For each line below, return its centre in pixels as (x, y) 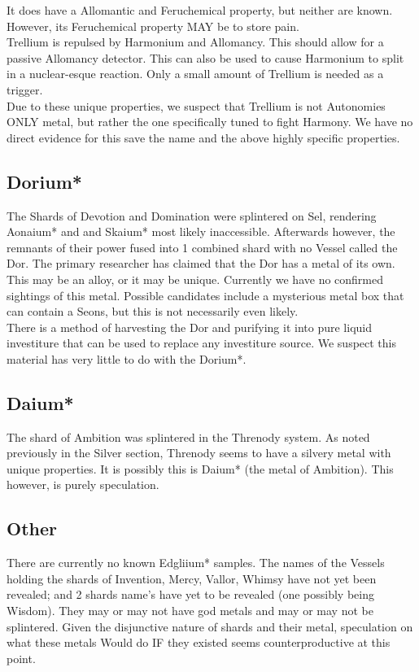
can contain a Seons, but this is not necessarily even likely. (153, 311)
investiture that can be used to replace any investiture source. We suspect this (202, 343)
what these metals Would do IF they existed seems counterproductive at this (199, 642)
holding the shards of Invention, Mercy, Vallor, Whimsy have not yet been (192, 578)
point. (21, 658)
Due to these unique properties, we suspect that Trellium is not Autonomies (196, 105)
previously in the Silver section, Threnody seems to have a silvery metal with (199, 453)
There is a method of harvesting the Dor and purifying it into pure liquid (189, 327)
